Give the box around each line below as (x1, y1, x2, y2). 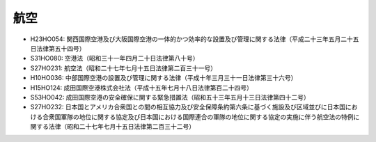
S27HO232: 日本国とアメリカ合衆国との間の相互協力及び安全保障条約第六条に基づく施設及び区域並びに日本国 (30, 103, 346, 111)
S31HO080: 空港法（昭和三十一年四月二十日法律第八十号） (30, 54, 199, 63)
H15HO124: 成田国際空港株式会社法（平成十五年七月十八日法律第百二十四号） (30, 84, 253, 92)
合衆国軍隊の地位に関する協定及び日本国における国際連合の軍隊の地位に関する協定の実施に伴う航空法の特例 (42, 112, 354, 121)
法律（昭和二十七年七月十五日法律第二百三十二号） (48, 123, 195, 131)
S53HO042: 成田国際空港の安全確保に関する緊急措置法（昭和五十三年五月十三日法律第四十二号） (30, 93, 310, 101)
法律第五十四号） (36, 44, 86, 52)
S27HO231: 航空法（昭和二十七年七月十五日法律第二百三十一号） (30, 63, 217, 72)
